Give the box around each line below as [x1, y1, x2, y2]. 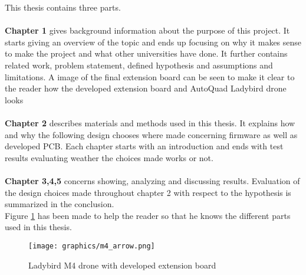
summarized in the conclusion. [5, 198, 114, 210]
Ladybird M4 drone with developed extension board [28, 258, 216, 271]
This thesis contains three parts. [5, 1, 121, 13]
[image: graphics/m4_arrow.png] [28, 241, 155, 250]
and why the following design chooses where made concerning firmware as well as [5, 128, 298, 140]
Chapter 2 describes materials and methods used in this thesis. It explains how [5, 116, 295, 129]
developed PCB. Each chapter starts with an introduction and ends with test [5, 140, 284, 152]
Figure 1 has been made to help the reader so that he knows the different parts [5, 209, 291, 221]
